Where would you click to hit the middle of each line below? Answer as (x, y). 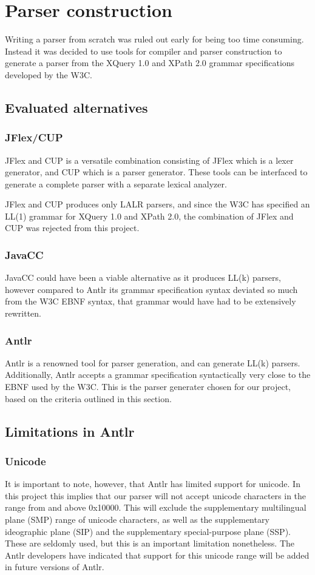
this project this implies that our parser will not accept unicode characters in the (156, 495)
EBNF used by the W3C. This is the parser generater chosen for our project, (148, 387)
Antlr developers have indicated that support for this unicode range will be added (157, 555)
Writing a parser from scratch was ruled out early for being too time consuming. (154, 39)
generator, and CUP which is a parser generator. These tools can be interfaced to (156, 172)
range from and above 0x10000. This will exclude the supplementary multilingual (156, 507)
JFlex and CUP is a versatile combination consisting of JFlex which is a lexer (149, 160)
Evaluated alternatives (76, 107)
